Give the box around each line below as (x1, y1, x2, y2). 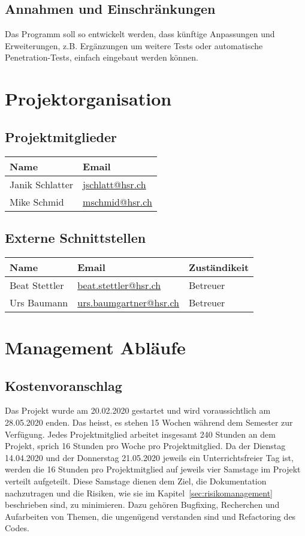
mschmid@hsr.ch (83, 194, 152, 209)
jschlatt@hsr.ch (83, 177, 146, 191)
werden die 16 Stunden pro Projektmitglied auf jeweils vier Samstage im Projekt (5, 463, 301, 475)
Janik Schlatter (10, 177, 74, 191)
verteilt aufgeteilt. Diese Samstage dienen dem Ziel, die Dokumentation (5, 474, 267, 487)
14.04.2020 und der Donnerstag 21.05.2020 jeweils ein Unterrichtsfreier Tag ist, (5, 451, 294, 463)
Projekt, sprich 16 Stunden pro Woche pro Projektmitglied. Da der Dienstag (5, 439, 286, 452)
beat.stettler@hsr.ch (77, 278, 161, 292)
